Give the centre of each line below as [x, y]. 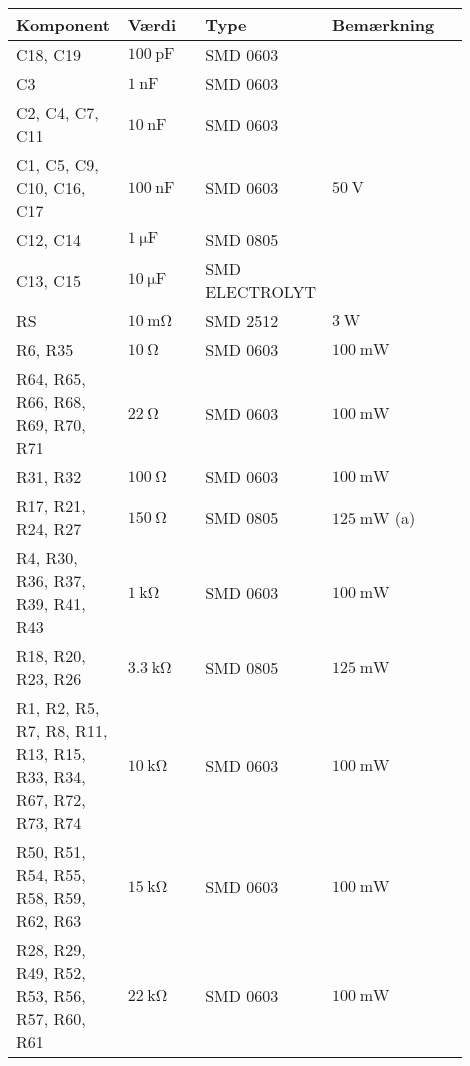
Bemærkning [383, 24]
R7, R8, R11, [62, 730]
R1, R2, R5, [58, 707]
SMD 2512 [242, 320]
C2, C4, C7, [57, 112]
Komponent [63, 24]
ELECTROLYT [261, 291]
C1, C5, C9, [57, 164]
